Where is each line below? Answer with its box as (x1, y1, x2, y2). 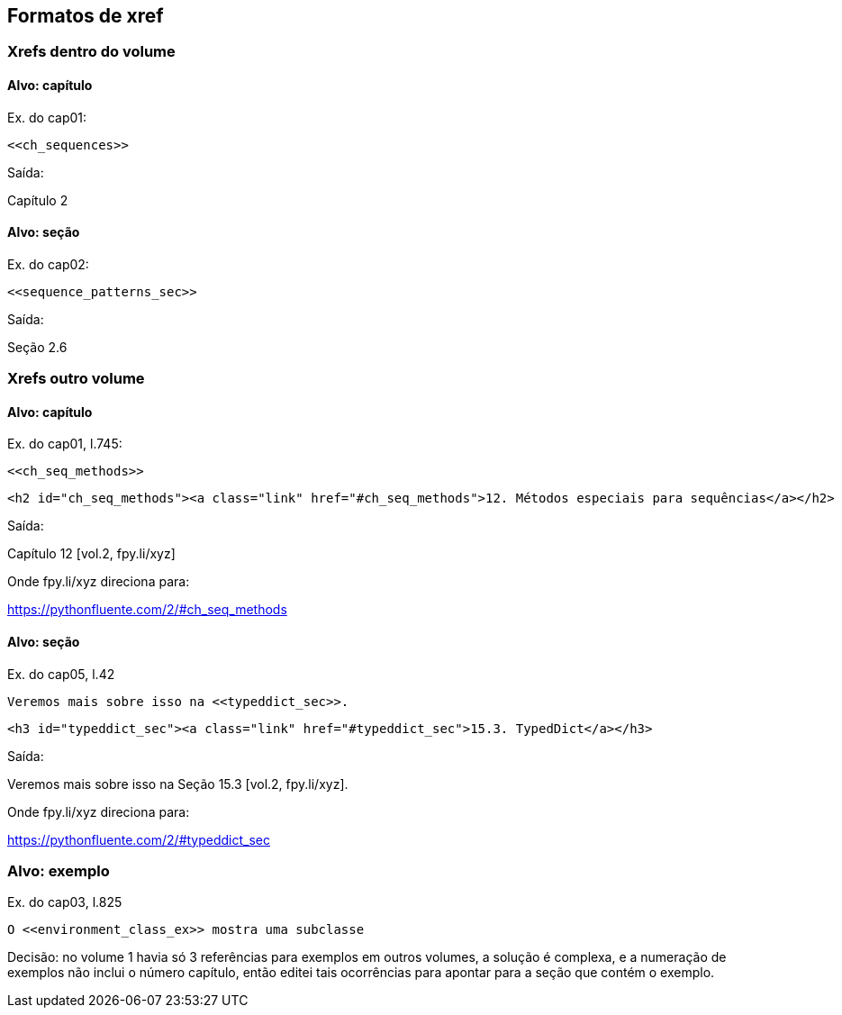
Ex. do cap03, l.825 (7, 894, 122, 911)
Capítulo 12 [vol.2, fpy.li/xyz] (7, 546, 176, 562)
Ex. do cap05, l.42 (7, 666, 115, 682)
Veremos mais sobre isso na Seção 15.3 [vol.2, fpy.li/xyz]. (7, 775, 349, 792)
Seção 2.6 (7, 339, 68, 355)
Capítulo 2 (7, 192, 68, 208)
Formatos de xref (7, 5, 164, 27)
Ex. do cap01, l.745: (7, 436, 122, 452)
